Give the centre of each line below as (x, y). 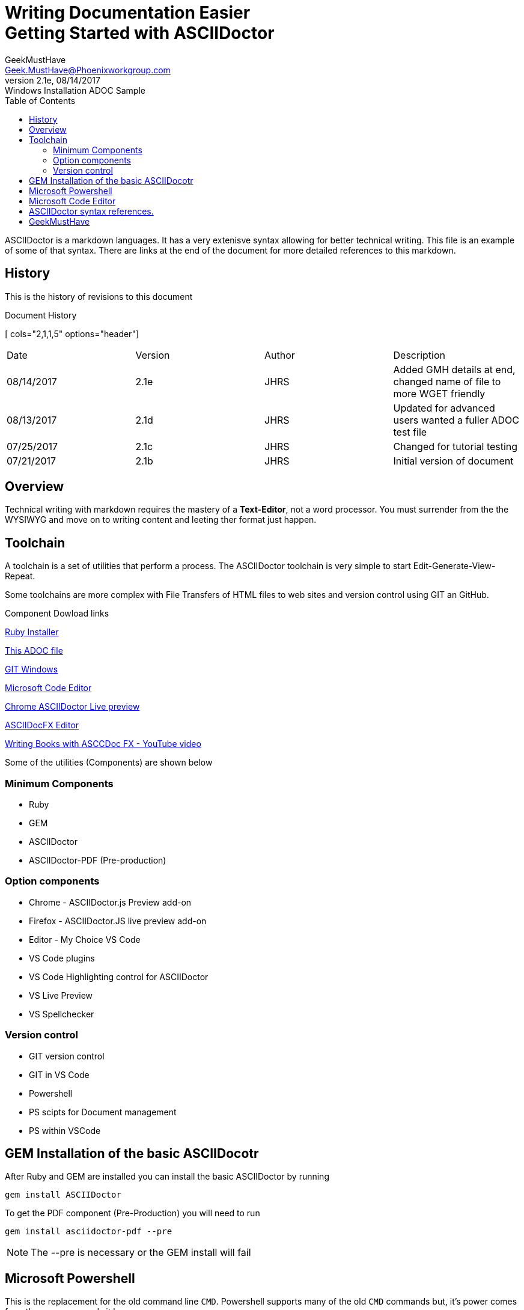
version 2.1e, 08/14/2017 (53, 80)
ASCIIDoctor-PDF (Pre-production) (98, 861)
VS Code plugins (62, 958)
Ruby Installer (32, 632)
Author (280, 355)
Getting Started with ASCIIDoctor (140, 33)
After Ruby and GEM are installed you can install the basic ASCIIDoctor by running (167, 1177)
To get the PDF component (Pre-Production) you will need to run (133, 1213)
